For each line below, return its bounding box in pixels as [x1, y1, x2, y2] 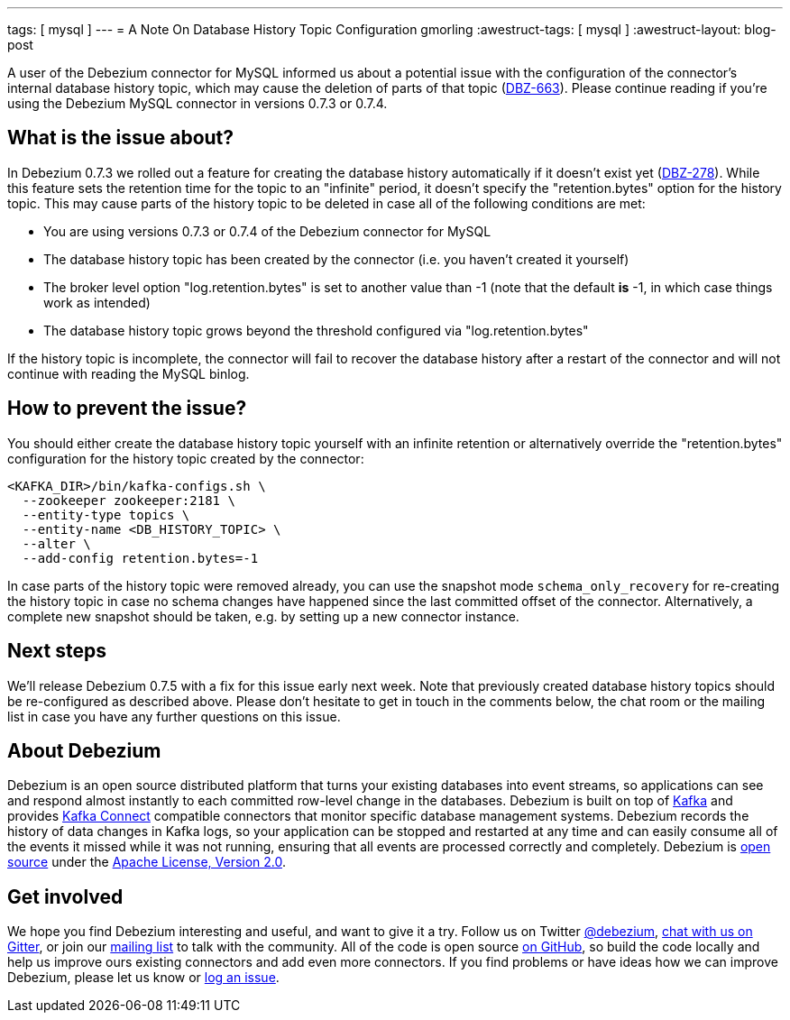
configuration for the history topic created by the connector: [7, 450, 364, 466]
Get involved [7, 885, 124, 908]
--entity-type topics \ [22, 507, 190, 522]
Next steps [7, 639, 106, 663]
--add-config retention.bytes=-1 [22, 550, 259, 565]
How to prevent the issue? [7, 397, 247, 420]
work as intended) [43, 294, 151, 310]
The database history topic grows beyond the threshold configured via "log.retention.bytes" [43, 322, 589, 338]
